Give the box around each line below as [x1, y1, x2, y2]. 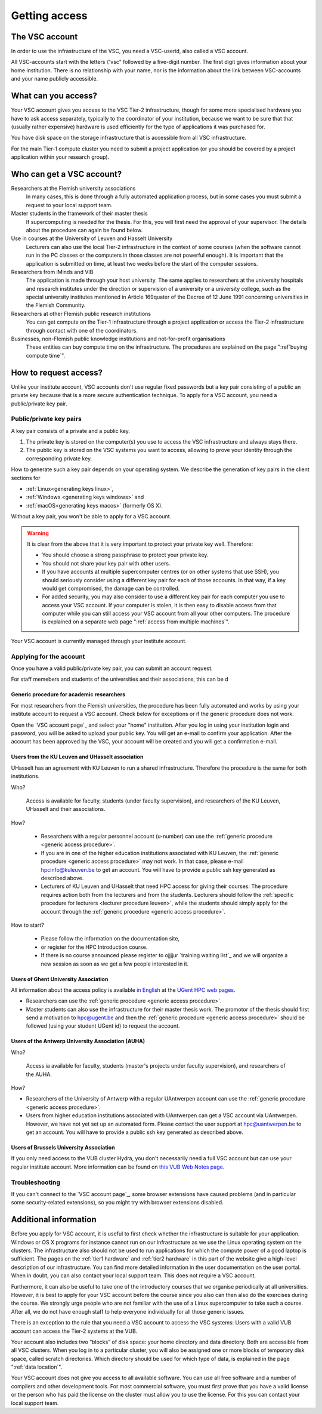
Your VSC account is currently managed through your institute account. [11, 637, 187, 644]
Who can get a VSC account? [11, 169, 122, 179]
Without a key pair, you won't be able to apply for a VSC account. [11, 513, 172, 520]
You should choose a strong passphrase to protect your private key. [42, 551, 209, 558]
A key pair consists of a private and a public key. [11, 427, 131, 434]
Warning [27, 529, 49, 537]
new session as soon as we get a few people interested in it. [41, 960, 189, 967]
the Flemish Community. [26, 302, 86, 309]
